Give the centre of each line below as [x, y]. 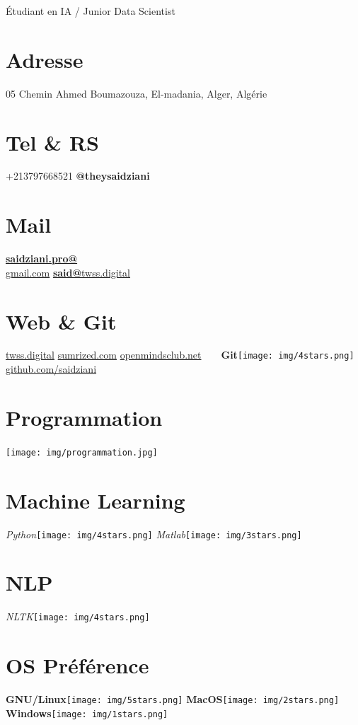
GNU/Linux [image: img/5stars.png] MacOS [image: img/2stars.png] [173, 699]
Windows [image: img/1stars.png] [87, 713]
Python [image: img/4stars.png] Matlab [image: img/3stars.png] [154, 534]
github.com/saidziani [51, 369]
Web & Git [61, 321]
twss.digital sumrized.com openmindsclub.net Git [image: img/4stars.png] [180, 355]
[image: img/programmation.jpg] [82, 452]
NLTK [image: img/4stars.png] [78, 616]
